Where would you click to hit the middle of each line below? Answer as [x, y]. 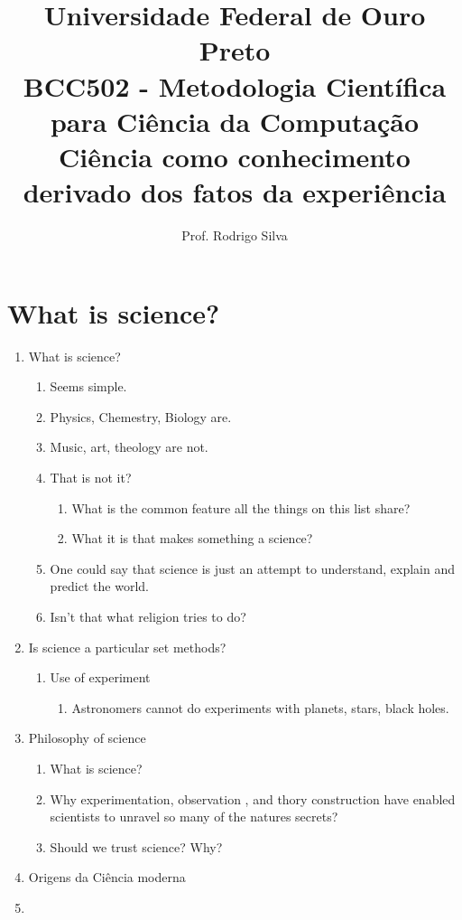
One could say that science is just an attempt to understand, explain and [253, 568]
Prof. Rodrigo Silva [235, 235]
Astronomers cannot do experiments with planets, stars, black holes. [260, 707]
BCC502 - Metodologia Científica [235, 85]
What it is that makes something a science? [192, 538]
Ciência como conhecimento [235, 156]
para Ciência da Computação [235, 121]
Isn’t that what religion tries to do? [148, 616]
